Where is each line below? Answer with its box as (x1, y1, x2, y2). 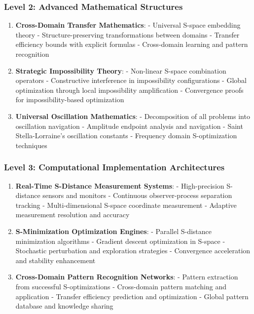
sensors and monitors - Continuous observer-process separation (42, 190, 232, 200)
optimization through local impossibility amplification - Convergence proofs (15, 84, 244, 95)
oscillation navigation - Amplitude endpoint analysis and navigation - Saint (15, 120, 243, 131)
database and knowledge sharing (15, 301, 113, 311)
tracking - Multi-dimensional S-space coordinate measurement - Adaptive (15, 199, 237, 210)
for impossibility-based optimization (15, 94, 124, 105)
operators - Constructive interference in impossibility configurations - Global (15, 75, 247, 85)
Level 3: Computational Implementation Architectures (4, 161, 225, 173)
